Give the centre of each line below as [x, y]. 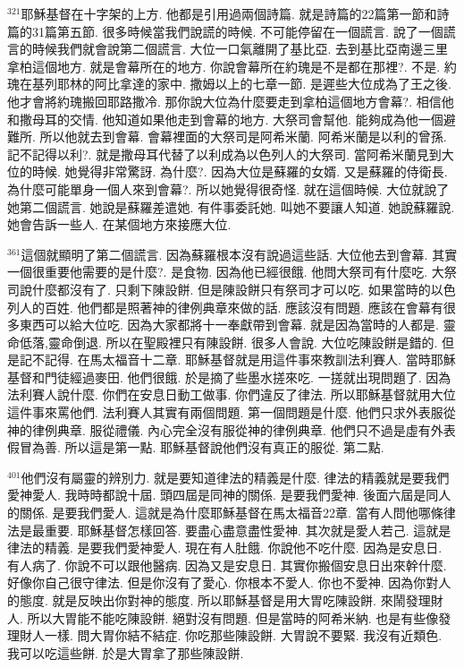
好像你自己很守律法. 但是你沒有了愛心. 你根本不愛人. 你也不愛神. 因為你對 [223, 582]
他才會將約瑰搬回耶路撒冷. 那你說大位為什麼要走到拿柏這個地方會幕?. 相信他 [231, 101]
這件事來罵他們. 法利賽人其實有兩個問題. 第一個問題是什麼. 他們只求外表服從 [232, 412]
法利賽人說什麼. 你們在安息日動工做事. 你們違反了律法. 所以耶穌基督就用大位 [232, 394]
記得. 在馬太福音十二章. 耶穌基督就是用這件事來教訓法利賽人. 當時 [237, 360]
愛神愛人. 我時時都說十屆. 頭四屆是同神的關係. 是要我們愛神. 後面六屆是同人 [229, 495]
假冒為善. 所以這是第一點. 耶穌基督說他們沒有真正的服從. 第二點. [196, 447]
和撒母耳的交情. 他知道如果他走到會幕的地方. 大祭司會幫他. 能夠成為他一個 [225, 119]
